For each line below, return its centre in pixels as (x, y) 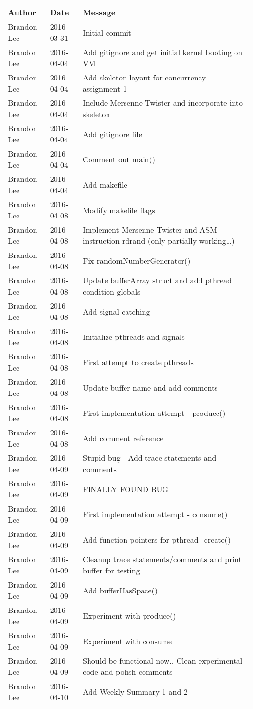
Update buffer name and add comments (150, 387)
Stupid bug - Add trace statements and (150, 458)
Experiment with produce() (129, 615)
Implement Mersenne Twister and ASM (150, 229)
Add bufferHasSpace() (120, 590)
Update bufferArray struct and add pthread (157, 280)
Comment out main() (119, 159)
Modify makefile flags (119, 210)
